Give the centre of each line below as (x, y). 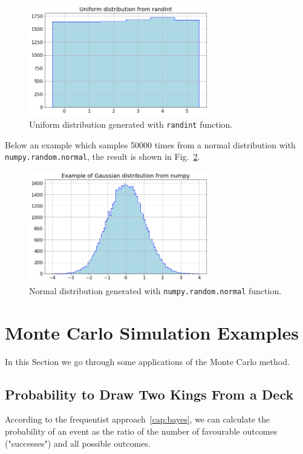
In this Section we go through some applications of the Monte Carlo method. (147, 361)
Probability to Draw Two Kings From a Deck (149, 394)
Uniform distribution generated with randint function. (131, 124)
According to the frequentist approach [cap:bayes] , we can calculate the (138, 419)
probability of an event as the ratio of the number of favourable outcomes (141, 431)
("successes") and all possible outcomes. (78, 443)
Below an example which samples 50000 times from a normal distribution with (150, 144)
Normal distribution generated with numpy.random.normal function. (155, 290)
